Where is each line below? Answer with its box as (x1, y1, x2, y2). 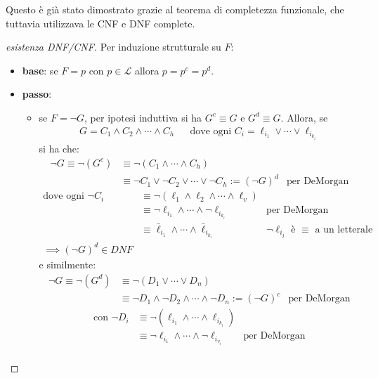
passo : (22, 86, 52, 101)
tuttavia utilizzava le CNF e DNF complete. (6, 15, 195, 30)
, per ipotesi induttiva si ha (84, 110, 202, 124)
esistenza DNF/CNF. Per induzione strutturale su (6, 39, 221, 54)
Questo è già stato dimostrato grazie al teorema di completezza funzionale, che (6, 2, 344, 16)
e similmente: (39, 256, 96, 271)
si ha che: (39, 141, 79, 156)
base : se (22, 63, 58, 77)
